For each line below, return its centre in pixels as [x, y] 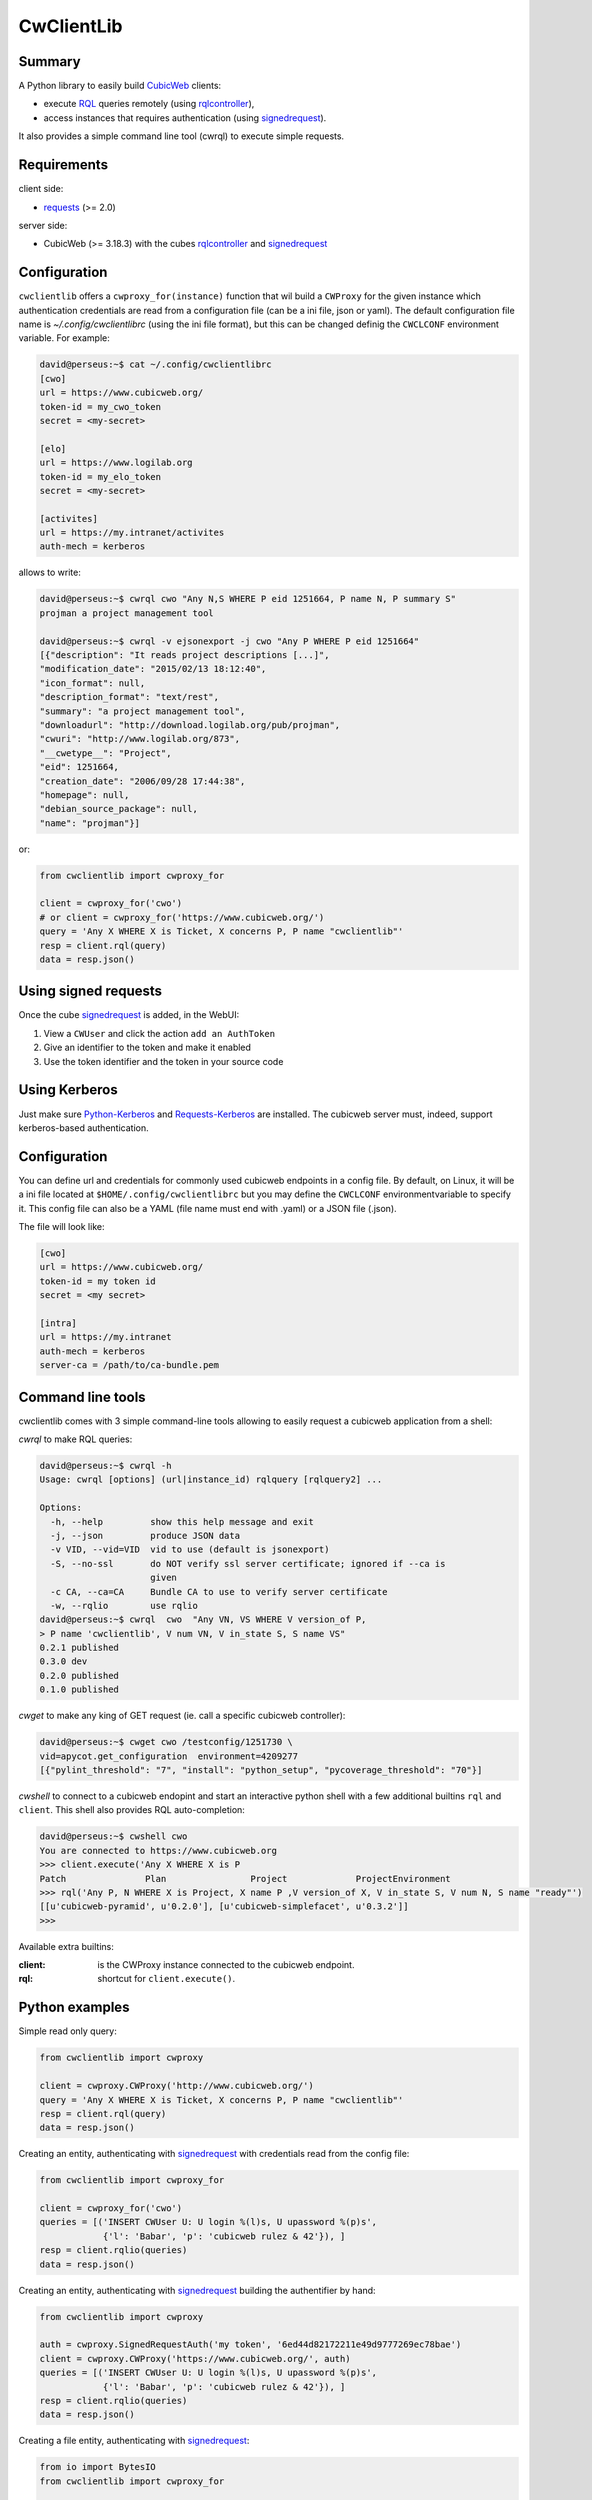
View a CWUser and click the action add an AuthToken [159, 1033]
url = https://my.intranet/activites [132, 533]
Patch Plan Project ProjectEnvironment [245, 1878]
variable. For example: [64, 338]
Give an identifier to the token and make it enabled [147, 1047]
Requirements [63, 165]
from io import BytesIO [98, 2467]
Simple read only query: [67, 2031]
